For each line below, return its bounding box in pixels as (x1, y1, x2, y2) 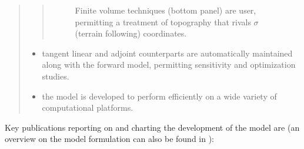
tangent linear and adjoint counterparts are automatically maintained (42, 47, 293, 59)
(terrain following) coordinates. (75, 27, 187, 39)
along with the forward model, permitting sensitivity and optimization (42, 58, 296, 71)
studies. (42, 69, 69, 82)
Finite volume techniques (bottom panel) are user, (75, 4, 256, 16)
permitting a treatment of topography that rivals (75, 15, 251, 28)
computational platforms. (42, 101, 133, 114)
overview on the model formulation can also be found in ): (5, 133, 215, 145)
